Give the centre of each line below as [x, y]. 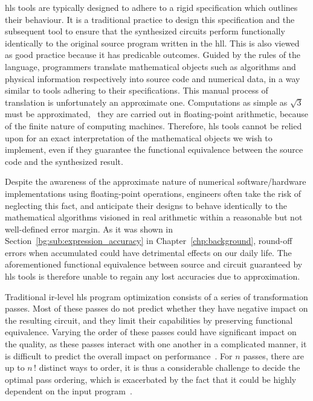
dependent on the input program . [69, 391]
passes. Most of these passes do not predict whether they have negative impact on [156, 308]
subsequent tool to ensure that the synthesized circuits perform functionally [145, 31]
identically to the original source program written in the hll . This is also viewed [152, 43]
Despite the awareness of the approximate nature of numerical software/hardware [156, 181]
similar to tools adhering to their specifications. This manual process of [137, 90]
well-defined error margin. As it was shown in [89, 229]
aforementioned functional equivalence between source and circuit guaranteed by [154, 264]
